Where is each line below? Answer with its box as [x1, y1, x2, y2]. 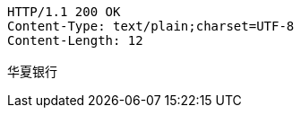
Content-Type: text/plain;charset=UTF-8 [7, 19, 295, 33]
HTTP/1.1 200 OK [7, 4, 121, 19]
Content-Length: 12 [7, 33, 143, 48]
